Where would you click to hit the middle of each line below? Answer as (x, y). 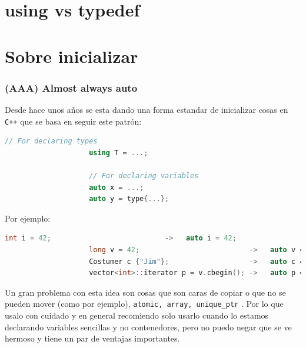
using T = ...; (119, 153)
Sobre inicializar (71, 56)
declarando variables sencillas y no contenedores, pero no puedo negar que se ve (148, 327)
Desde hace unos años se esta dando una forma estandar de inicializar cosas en (147, 109)
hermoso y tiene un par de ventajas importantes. (92, 338)
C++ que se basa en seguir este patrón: (73, 121)
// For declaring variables (144, 176)
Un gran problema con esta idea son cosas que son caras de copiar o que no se (145, 292)
